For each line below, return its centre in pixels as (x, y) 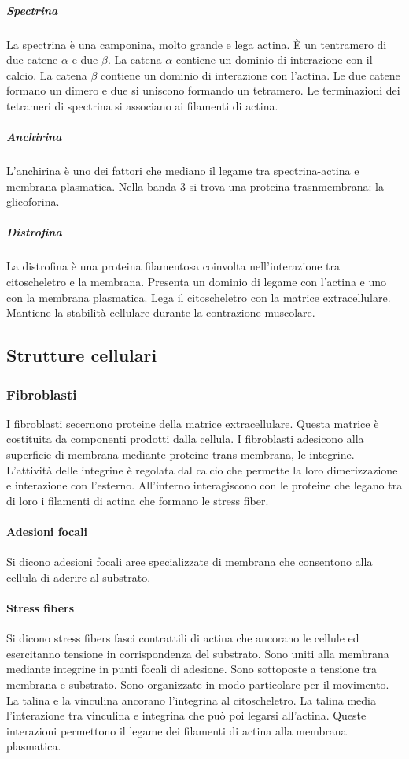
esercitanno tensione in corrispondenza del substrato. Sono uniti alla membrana (198, 653)
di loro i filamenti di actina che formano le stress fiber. (138, 500)
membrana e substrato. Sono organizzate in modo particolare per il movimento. (198, 684)
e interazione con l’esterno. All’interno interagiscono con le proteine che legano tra (204, 485)
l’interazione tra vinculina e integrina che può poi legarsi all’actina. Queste (186, 715)
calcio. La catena (47, 74)
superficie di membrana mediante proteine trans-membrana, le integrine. (181, 454)
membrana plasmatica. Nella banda (92, 186)
